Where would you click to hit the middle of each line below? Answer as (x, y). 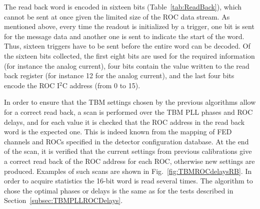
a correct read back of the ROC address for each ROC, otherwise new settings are (129, 161)
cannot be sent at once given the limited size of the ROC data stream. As (117, 16)
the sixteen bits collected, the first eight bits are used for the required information (129, 55)
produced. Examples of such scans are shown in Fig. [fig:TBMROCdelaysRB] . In (128, 171)
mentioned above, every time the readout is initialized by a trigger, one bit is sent (129, 26)
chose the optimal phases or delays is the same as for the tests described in (119, 190)
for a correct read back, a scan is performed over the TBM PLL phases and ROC (128, 112)
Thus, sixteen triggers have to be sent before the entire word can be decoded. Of (127, 46)
